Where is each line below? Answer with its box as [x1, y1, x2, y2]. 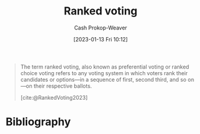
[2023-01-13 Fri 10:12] [73, 35, 128, 43]
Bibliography [5, 115, 71, 129]
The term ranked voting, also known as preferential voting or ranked [20, 63, 189, 70]
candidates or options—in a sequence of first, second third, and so [20, 76, 187, 83]
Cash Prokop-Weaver [73, 24, 128, 31]
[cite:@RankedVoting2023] [20, 94, 88, 101]
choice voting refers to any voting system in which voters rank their [20, 69, 188, 76]
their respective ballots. [33, 82, 92, 90]
